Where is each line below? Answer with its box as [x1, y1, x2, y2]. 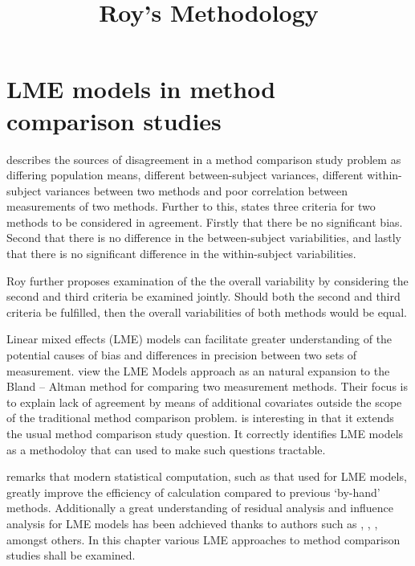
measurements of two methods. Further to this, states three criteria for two [6, 198, 376, 215]
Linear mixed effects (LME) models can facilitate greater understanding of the [6, 330, 393, 347]
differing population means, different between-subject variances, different [6, 166, 364, 183]
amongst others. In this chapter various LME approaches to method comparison [6, 531, 401, 548]
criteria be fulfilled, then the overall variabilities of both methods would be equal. [6, 303, 407, 320]
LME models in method [6, 72, 276, 105]
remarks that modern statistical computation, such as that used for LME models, [6, 468, 407, 485]
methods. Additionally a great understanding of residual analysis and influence [6, 499, 394, 516]
